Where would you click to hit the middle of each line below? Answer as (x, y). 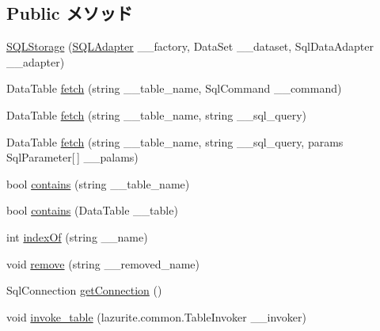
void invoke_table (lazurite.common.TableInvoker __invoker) (156, 316)
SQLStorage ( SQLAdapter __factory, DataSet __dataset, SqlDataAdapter (190, 46)
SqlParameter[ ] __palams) (72, 157)
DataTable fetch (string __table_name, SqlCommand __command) (174, 88)
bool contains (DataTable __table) (92, 210)
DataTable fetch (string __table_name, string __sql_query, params (175, 141)
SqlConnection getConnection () (84, 290)
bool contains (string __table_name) (98, 183)
